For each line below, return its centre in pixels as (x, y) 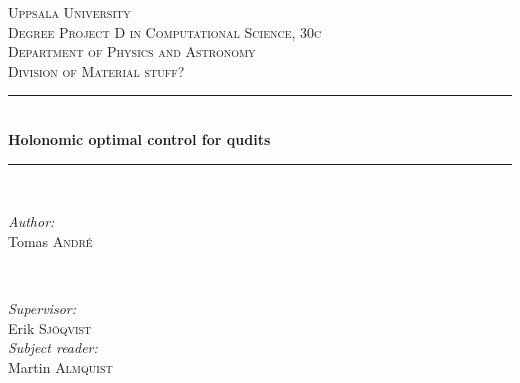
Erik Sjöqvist (50, 327)
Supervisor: (42, 307)
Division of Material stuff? (96, 70)
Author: (31, 221)
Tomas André (50, 240)
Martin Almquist (60, 366)
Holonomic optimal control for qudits (139, 138)
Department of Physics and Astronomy (132, 51)
